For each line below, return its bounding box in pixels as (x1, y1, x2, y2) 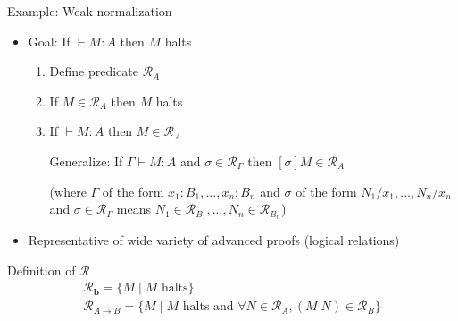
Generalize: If (49, 151, 123, 170)
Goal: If (28, 31, 71, 50)
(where (49, 182, 87, 200)
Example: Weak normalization (7, 2, 172, 20)
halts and (182, 300, 234, 314)
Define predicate (49, 62, 138, 80)
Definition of (7, 260, 76, 279)
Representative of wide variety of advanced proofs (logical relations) (28, 231, 400, 249)
